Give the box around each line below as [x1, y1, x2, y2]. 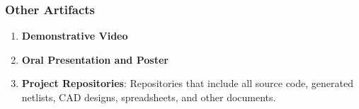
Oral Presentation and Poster [21, 52, 169, 67]
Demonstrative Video [21, 28, 128, 43]
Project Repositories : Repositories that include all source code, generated [21, 76, 353, 91]
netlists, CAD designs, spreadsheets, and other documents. [21, 90, 276, 104]
